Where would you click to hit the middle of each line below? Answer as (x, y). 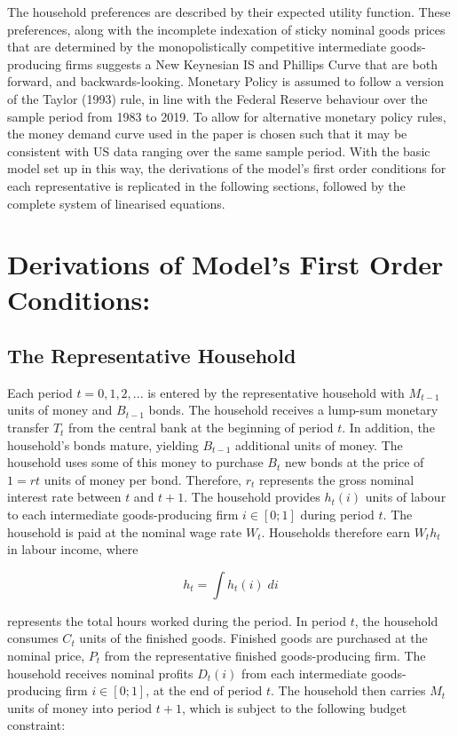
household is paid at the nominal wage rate (125, 531)
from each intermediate (304, 673)
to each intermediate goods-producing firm (123, 515)
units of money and (60, 410)
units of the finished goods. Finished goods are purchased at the (253, 638)
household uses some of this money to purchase (135, 462)
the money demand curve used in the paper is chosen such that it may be (207, 134)
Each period (40, 392)
